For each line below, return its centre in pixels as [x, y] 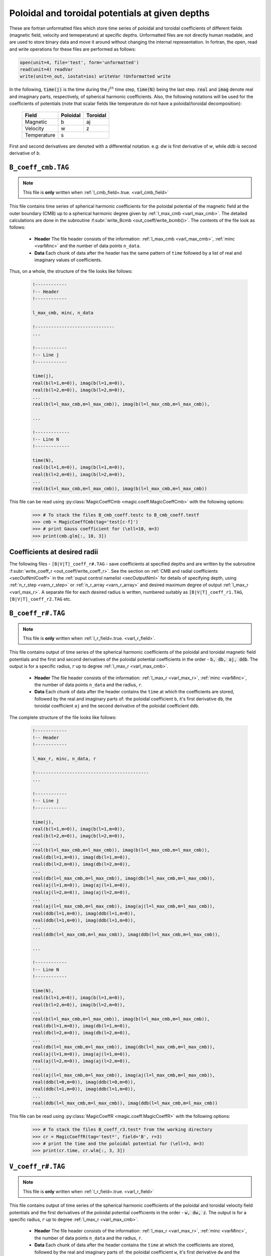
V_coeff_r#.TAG [37, 1166]
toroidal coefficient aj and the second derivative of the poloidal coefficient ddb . [117, 706]
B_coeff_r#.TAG [37, 613]
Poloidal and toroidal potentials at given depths [110, 13]
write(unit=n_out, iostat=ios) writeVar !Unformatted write [95, 76]
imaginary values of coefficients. [68, 260]
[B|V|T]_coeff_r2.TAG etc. [40, 599]
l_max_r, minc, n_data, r [64, 759]
